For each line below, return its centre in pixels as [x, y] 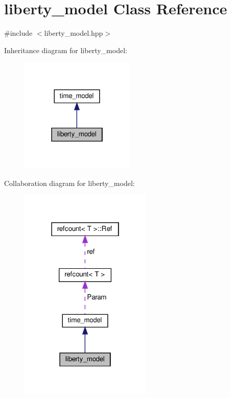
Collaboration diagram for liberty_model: [70, 183]
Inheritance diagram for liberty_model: [66, 50]
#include [18, 33]
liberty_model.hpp [74, 33]
